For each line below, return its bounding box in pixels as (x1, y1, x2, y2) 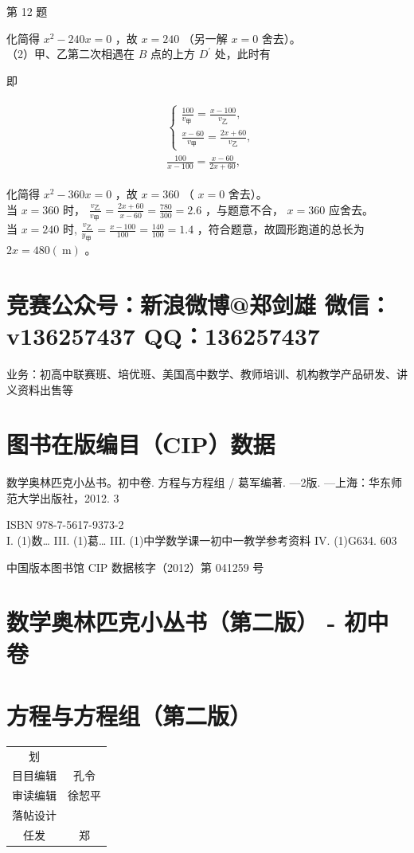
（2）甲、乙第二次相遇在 (6, 45, 135, 62)
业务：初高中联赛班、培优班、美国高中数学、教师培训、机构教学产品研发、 (6, 365, 396, 382)
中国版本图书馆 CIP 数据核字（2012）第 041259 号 (6, 558, 264, 575)
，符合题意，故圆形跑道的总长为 (197, 221, 365, 237)
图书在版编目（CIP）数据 (6, 428, 275, 460)
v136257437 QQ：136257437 (6, 319, 320, 351)
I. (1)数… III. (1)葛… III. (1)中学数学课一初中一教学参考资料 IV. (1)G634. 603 (6, 532, 397, 548)
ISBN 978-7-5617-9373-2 (6, 516, 124, 533)
